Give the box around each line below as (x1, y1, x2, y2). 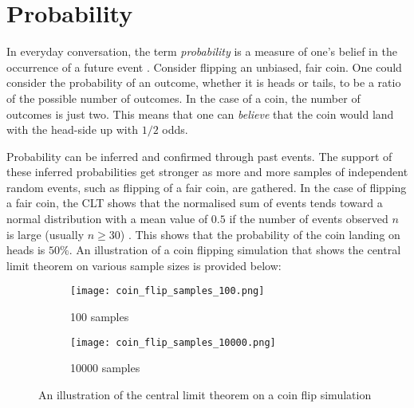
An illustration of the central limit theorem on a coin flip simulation (38, 386, 372, 402)
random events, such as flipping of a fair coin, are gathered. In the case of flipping (6, 178, 407, 195)
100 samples (70, 308, 129, 325)
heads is (6, 241, 45, 258)
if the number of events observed (229, 210, 388, 227)
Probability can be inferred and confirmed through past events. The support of (6, 147, 392, 164)
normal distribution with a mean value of (6, 210, 208, 227)
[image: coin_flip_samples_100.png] (70, 285, 265, 297)
